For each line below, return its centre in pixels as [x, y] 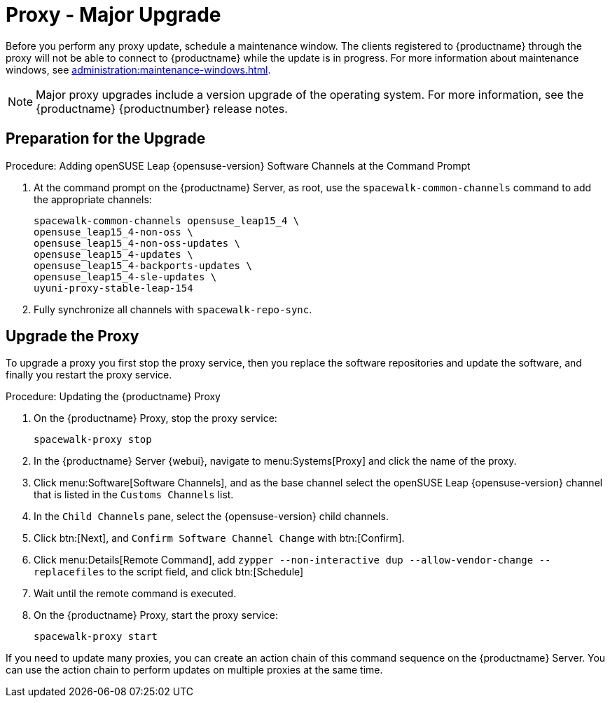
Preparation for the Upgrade [106, 139]
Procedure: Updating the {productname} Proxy [113, 397]
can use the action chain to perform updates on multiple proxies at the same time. [194, 670]
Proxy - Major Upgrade [113, 15]
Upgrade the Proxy [72, 336]
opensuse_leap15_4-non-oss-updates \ [137, 243]
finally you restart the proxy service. [89, 375]
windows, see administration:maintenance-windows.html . [138, 69]
